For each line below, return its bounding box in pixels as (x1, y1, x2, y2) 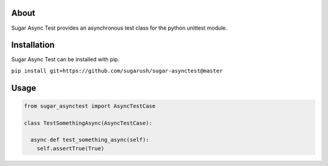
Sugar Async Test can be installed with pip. (11, 56, 120, 63)
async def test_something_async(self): (30, 136, 149, 144)
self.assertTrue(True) (36, 145, 104, 151)
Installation (11, 40, 55, 50)
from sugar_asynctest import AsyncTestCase (24, 102, 156, 109)
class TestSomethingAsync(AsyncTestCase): (24, 119, 152, 127)
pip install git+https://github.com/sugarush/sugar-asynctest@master (11, 67, 223, 74)
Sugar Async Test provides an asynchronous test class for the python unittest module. (11, 24, 228, 32)
